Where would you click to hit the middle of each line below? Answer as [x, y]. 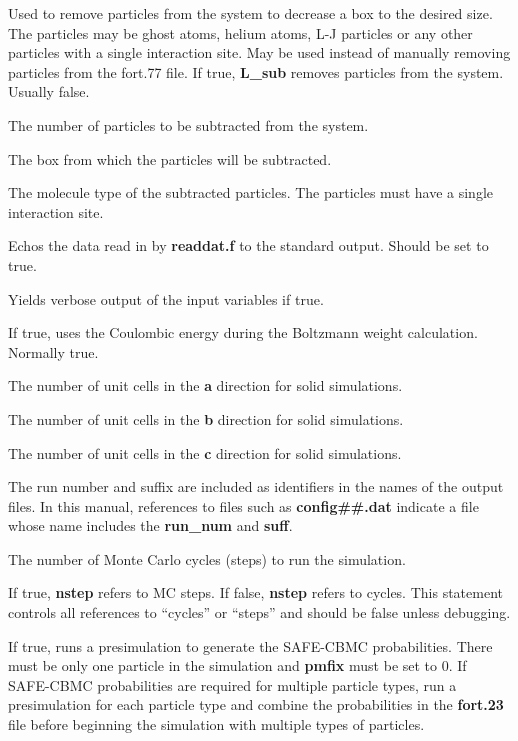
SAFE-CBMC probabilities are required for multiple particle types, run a [232, 684]
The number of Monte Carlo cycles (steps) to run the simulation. [207, 558]
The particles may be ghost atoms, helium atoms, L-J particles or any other [240, 32]
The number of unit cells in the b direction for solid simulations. [206, 418]
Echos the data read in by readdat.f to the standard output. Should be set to [248, 245]
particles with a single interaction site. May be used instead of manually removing [259, 52]
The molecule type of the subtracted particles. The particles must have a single [251, 192]
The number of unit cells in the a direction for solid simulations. [205, 385]
